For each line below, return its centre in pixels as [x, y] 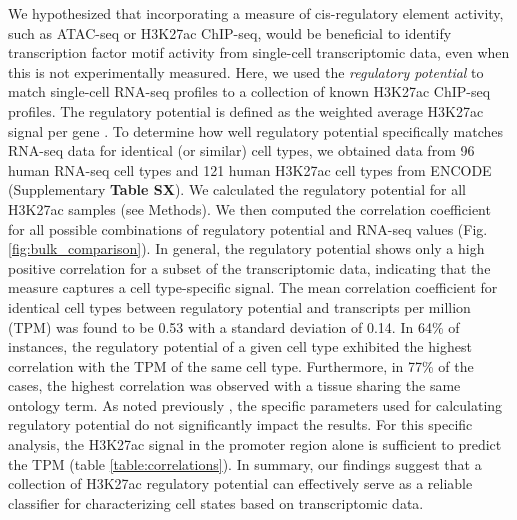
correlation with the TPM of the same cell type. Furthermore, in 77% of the [241, 365]
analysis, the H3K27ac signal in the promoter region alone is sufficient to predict [255, 444]
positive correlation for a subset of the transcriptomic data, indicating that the [249, 267]
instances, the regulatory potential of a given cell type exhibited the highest [240, 346]
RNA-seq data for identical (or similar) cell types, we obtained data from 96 [241, 150]
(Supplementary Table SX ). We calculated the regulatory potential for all [237, 189]
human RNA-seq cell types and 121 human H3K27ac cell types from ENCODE [250, 169]
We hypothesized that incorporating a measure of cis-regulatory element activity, [256, 13]
